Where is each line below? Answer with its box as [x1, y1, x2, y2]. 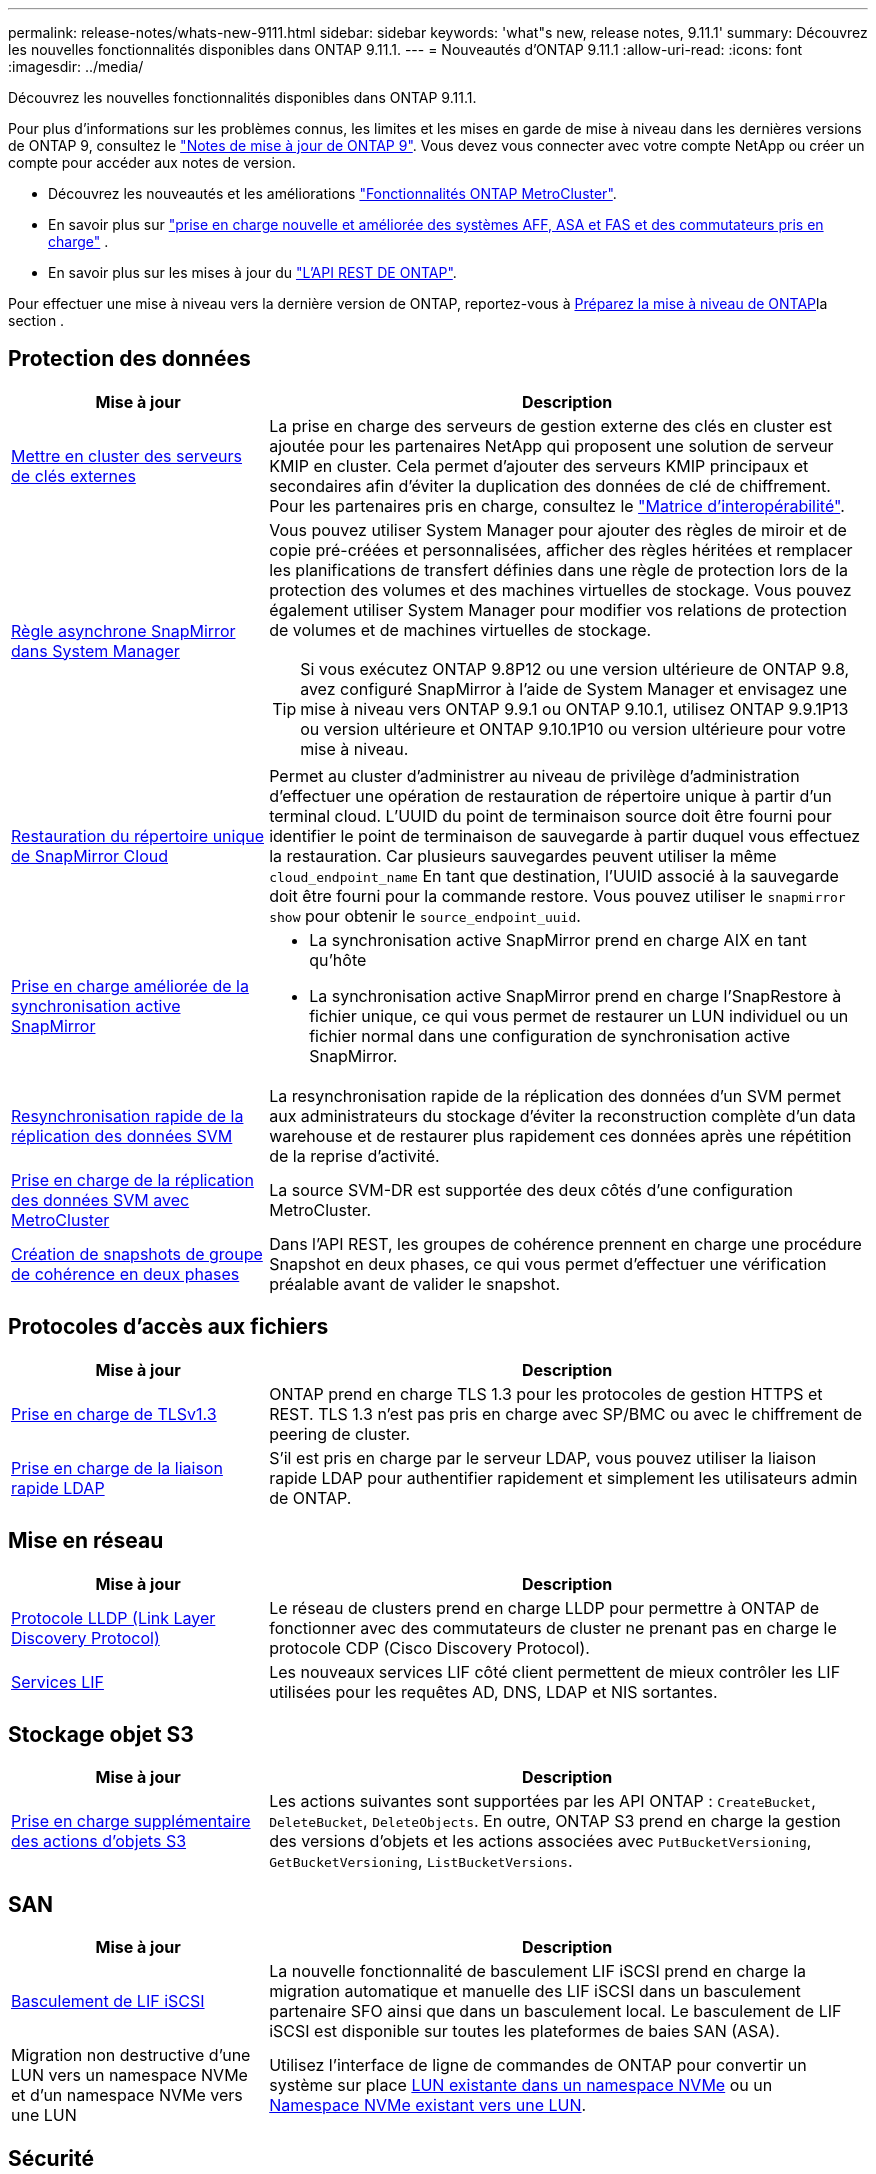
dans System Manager [11, 640, 180, 661]
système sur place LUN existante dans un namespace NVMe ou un [269, 2075, 773, 2096]
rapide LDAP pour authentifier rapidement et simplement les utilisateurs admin [269, 1467, 858, 1488]
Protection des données [8, 346, 251, 372]
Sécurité [8, 2145, 95, 2171]
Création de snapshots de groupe [11, 1243, 263, 1264]
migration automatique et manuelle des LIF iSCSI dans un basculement [269, 1981, 801, 2002]
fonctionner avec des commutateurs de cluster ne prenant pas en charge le [269, 1617, 837, 1638]
